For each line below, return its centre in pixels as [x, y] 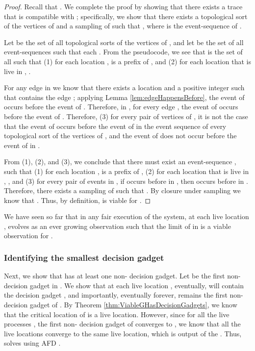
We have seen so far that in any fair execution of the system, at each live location [127, 216]
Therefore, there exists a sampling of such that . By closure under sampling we [122, 190]
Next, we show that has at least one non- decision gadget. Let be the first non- [122, 276]
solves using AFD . [32, 343]
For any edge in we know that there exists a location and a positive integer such [124, 88]
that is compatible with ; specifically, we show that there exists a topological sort [126, 16]
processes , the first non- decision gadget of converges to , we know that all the [122, 324]
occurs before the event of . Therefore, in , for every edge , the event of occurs [121, 107]
